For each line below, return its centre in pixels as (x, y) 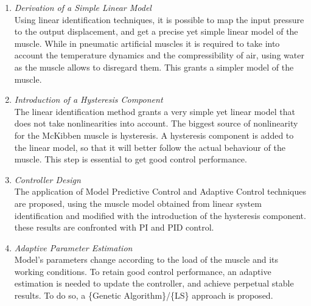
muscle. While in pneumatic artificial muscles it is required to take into (147, 43)
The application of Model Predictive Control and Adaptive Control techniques (160, 191)
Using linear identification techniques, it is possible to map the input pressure (159, 19)
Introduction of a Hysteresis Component (89, 99)
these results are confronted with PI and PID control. (114, 227)
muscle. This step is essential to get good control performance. (131, 159)
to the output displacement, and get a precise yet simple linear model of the (156, 31)
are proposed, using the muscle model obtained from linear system (138, 203)
